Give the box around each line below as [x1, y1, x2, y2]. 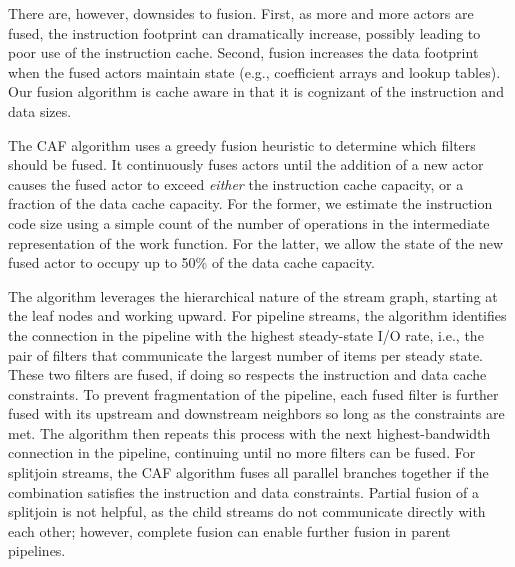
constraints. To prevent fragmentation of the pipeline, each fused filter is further [8, 383, 499, 404]
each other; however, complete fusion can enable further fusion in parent [8, 520, 451, 541]
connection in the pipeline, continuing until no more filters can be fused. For [8, 442, 476, 463]
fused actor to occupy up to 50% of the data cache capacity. [8, 252, 375, 273]
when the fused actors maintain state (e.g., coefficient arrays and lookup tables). [8, 61, 501, 82]
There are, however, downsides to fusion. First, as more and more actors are [8, 3, 474, 23]
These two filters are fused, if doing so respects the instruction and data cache [8, 364, 487, 385]
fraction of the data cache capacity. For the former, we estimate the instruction [8, 193, 493, 214]
